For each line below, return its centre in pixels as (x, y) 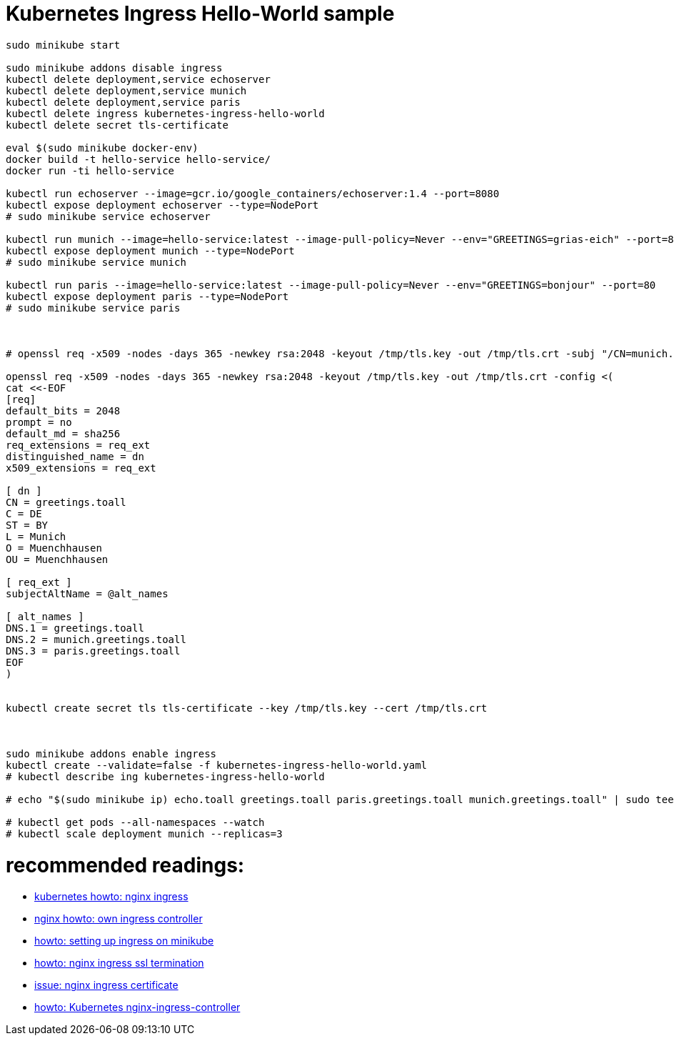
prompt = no (39, 422)
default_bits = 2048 (63, 410)
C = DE (24, 513)
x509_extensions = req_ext (81, 468)
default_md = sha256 (63, 433)
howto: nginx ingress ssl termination (119, 963)
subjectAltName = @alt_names (87, 593)
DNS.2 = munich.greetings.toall (96, 639)
